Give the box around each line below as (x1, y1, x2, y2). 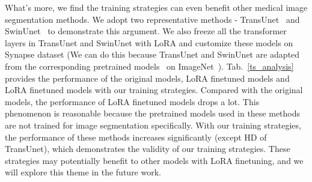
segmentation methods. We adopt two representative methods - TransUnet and (5, 13, 300, 25)
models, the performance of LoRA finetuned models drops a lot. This (5, 95, 260, 108)
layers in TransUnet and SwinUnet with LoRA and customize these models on (5, 36, 293, 49)
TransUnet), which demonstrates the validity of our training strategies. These (5, 142, 290, 155)
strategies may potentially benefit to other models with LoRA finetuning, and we (5, 154, 304, 166)
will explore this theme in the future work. (5, 166, 161, 178)
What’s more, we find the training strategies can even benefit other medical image (5, 1, 308, 13)
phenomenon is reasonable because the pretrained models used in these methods (5, 107, 301, 120)
